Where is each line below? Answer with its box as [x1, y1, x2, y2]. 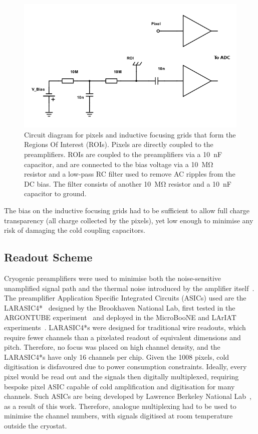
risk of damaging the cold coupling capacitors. [4, 225, 145, 235]
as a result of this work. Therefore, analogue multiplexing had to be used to [4, 400, 236, 411]
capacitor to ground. [24, 188, 87, 199]
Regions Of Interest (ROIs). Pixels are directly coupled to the [24, 139, 213, 150]
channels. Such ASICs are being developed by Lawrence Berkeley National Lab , [4, 391, 251, 401]
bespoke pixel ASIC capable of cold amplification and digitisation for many [4, 381, 235, 391]
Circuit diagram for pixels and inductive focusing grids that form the [24, 129, 236, 139]
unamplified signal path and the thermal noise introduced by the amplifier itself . [4, 282, 254, 293]
